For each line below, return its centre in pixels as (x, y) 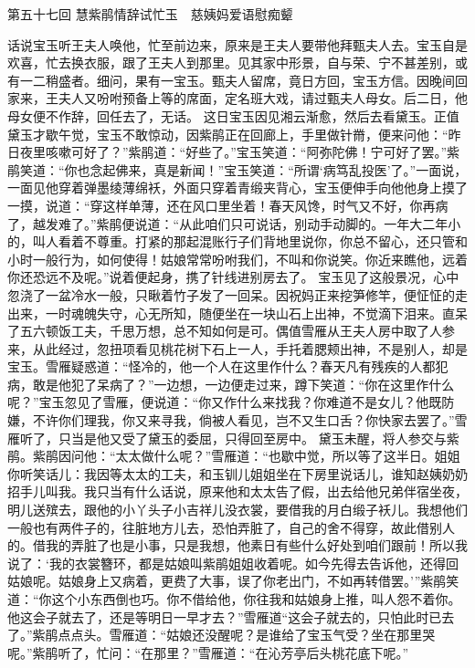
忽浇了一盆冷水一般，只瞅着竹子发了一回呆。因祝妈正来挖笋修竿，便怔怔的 (231, 294)
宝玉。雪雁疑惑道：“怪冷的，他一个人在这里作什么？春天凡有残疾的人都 (222, 366)
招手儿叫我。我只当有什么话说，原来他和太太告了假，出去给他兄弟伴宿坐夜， (237, 491)
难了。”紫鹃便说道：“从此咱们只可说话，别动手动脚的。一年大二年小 (259, 223)
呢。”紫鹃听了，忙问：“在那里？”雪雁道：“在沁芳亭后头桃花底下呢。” (208, 652)
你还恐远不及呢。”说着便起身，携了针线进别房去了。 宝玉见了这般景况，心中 (233, 277)
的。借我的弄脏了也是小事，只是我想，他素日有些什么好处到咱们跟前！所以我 (237, 545)
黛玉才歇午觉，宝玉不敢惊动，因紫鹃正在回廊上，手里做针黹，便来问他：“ (228, 134)
